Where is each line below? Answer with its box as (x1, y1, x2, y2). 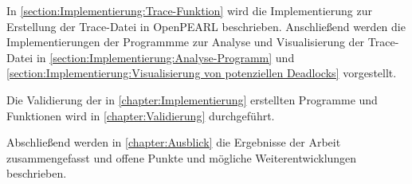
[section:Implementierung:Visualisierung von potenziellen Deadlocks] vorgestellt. (6, 65, 397, 81)
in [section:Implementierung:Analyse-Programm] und (36, 49, 295, 65)
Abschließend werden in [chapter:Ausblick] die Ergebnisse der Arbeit (6, 134, 341, 151)
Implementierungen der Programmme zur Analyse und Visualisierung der (6, 33, 365, 50)
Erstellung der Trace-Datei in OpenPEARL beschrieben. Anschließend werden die (6, 18, 406, 34)
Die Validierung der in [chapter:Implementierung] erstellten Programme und (6, 91, 378, 108)
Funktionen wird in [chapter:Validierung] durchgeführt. (6, 107, 275, 123)
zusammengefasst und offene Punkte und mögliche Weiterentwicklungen (6, 149, 357, 166)
